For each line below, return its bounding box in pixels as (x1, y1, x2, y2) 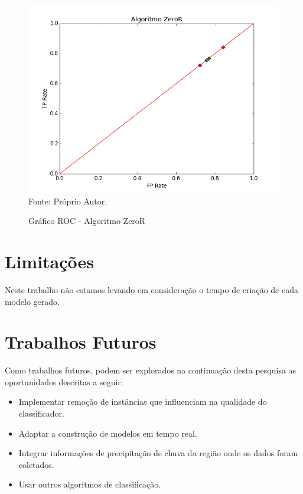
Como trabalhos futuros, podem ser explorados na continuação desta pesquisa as (5, 364, 297, 376)
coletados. (18, 458, 54, 470)
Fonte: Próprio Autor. (28, 194, 107, 207)
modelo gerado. (5, 295, 60, 307)
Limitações (5, 249, 95, 273)
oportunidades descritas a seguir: (5, 375, 123, 388)
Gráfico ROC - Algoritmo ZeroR (28, 214, 146, 227)
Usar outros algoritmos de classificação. (18, 478, 161, 490)
